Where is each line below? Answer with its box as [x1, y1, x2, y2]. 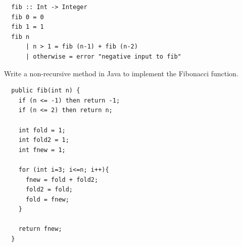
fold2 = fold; [25, 186, 73, 193]
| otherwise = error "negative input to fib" [25, 53, 181, 60]
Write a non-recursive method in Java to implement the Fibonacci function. [4, 68, 238, 78]
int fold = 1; [18, 126, 66, 134]
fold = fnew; [25, 195, 69, 203]
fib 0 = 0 [11, 13, 44, 21]
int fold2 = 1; [18, 136, 69, 144]
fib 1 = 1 [11, 23, 44, 31]
